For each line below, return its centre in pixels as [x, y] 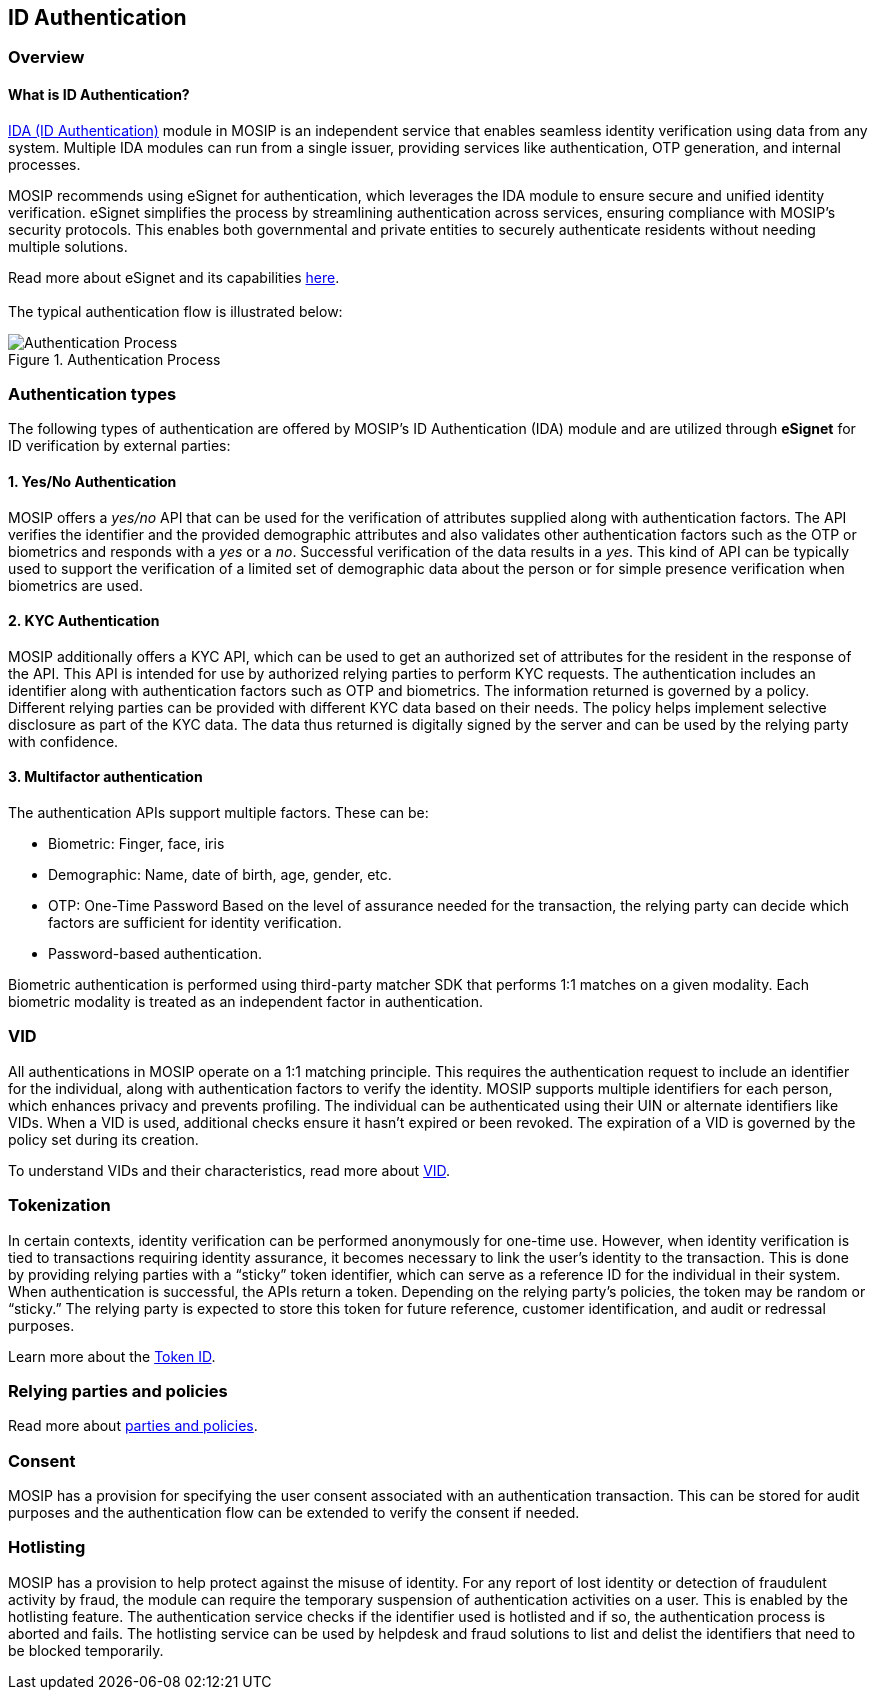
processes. [44, 164]
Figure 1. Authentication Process [114, 359]
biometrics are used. [75, 585]
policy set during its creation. [103, 1139]
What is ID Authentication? [99, 95]
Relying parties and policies [118, 1390]
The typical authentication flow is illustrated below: [175, 311]
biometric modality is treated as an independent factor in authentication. [245, 1002]
